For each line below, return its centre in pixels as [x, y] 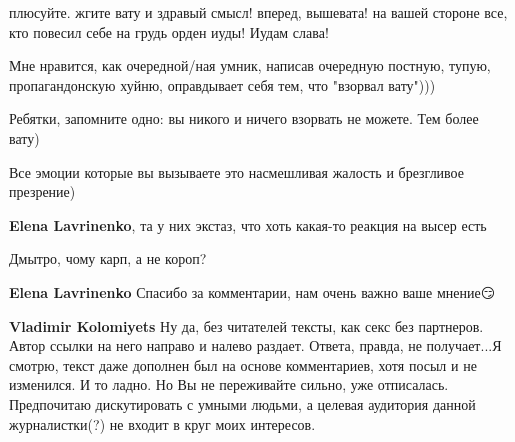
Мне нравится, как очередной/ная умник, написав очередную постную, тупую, [250, 65]
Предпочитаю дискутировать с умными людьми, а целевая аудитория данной [242, 403]
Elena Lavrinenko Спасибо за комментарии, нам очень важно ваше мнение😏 [252, 291]
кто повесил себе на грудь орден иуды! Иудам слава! [169, 31]
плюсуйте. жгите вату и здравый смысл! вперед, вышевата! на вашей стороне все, [258, 12]
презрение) [42, 191]
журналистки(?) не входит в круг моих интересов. [162, 423]
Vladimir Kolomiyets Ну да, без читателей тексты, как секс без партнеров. [246, 325]
